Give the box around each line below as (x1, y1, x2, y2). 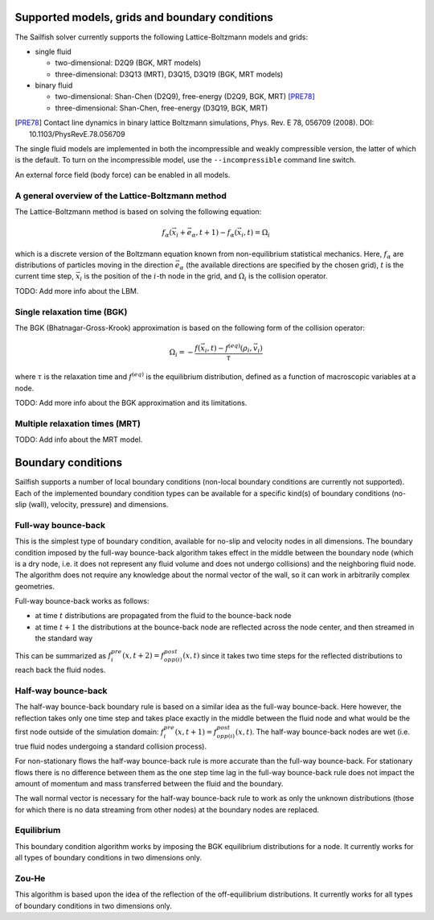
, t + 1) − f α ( (195, 228, 238, 239)
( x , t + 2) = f (121, 651, 165, 660)
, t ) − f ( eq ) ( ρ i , (207, 342, 252, 354)
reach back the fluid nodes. (14, 665, 106, 675)
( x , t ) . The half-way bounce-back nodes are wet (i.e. (235, 727, 410, 736)
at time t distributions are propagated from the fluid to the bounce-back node (35, 611, 292, 621)
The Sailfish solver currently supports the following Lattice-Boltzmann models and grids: (14, 32, 309, 42)
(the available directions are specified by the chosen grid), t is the (185, 260, 404, 270)
